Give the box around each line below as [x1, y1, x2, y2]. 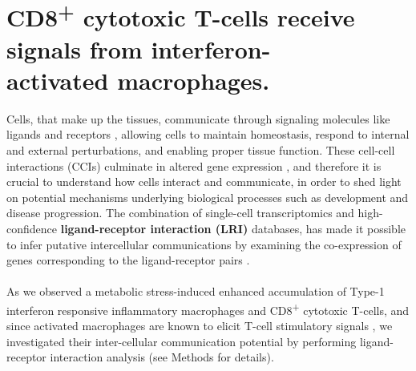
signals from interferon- [6, 32, 271, 65]
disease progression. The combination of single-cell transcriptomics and [6, 204, 354, 221]
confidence [6, 220, 57, 236]
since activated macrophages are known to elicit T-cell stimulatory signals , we [6, 317, 393, 334]
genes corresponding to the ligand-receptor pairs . [6, 252, 250, 268]
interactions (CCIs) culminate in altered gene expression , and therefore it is [6, 157, 382, 174]
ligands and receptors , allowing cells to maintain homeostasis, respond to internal [6, 126, 410, 143]
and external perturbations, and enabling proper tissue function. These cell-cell [6, 142, 395, 159]
